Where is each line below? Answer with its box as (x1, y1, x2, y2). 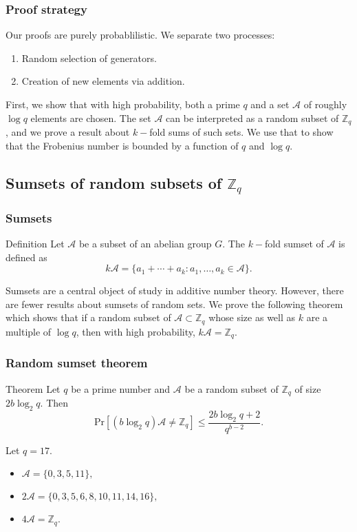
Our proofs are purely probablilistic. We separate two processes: (6, 28, 275, 42)
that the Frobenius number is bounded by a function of (6, 138, 239, 152)
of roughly (303, 97, 347, 111)
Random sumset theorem (6, 354, 148, 371)
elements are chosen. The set (30, 110, 151, 125)
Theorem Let (6, 381, 61, 396)
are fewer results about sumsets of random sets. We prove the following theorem (6, 296, 343, 311)
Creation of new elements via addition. (21, 74, 185, 88)
